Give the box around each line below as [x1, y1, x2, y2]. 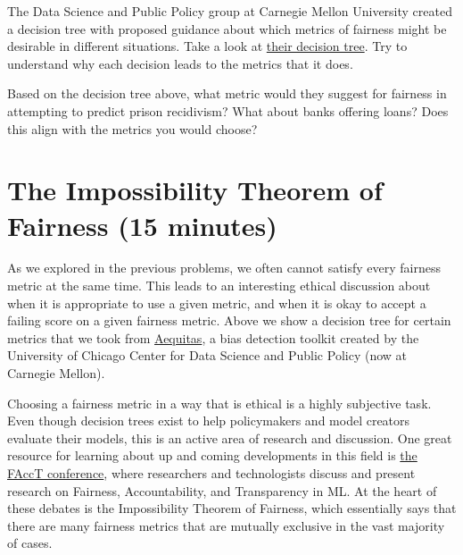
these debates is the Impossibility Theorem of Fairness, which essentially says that [7, 499, 457, 517]
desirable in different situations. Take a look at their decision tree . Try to [7, 37, 408, 55]
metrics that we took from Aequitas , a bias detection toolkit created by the [7, 328, 419, 347]
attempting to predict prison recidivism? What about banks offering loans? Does [7, 101, 449, 120]
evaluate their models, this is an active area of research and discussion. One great [7, 428, 452, 447]
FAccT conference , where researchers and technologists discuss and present [7, 464, 416, 482]
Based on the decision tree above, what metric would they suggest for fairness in [7, 84, 447, 103]
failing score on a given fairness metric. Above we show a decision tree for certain [7, 311, 451, 330]
